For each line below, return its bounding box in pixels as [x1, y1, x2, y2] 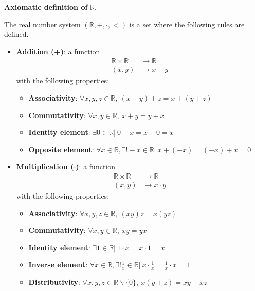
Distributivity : [28, 277, 80, 287]
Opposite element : [28, 144, 94, 154]
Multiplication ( [16, 161, 74, 172]
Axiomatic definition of [4, 2, 88, 12]
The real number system [4, 18, 81, 29]
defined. [4, 29, 29, 40]
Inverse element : [28, 259, 88, 270]
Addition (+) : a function [16, 46, 100, 56]
